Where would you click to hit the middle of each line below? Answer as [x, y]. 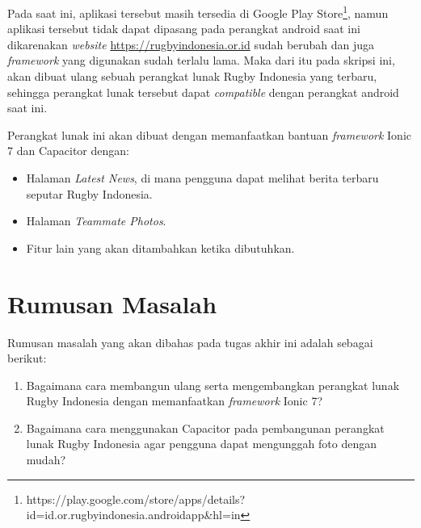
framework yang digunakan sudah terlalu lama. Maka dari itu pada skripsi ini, [201, 60]
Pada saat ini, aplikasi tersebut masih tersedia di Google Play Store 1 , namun [198, 12]
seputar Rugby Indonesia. [89, 193]
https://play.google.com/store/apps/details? [136, 499]
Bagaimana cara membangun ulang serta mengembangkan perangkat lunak [213, 385]
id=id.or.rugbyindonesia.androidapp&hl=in [133, 515]
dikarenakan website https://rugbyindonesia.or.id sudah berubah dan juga [191, 44]
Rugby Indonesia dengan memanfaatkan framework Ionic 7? [174, 401]
